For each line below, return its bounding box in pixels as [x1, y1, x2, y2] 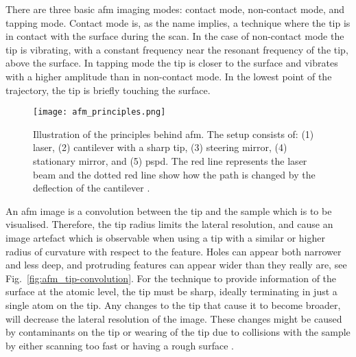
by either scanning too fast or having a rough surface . [5, 338, 234, 352]
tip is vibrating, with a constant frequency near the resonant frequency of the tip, [5, 42, 348, 56]
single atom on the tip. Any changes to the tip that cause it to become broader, [5, 297, 341, 312]
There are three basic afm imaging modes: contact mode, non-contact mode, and [5, 2, 345, 16]
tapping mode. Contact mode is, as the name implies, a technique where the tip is [5, 15, 351, 30]
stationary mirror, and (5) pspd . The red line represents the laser [33, 154, 307, 168]
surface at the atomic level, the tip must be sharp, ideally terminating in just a [5, 284, 337, 299]
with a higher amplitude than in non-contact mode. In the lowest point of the [5, 69, 332, 83]
